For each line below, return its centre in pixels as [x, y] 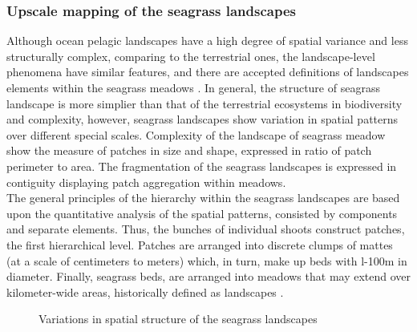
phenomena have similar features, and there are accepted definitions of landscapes [208, 72]
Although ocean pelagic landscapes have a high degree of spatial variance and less [207, 40]
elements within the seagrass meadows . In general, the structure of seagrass [193, 87]
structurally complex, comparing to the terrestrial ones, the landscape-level [191, 56]
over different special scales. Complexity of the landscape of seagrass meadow [196, 134]
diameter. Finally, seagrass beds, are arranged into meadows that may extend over [209, 276]
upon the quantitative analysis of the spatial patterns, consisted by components [202, 213]
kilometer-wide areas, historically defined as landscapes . [145, 292]
